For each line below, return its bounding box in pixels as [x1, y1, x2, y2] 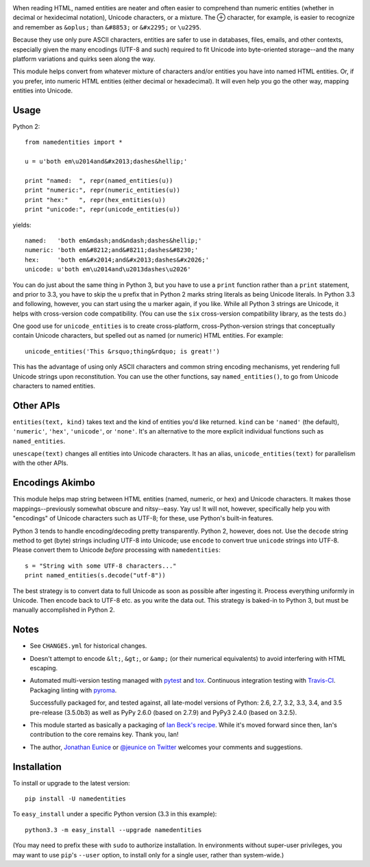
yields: [12, 221, 32, 229]
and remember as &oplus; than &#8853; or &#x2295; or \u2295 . [12, 23, 201, 31]
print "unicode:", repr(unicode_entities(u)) [25, 205, 181, 214]
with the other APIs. [12, 459, 69, 467]
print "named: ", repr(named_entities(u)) [25, 177, 173, 184]
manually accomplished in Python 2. [12, 606, 116, 614]
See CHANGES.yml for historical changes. [29, 642, 147, 650]
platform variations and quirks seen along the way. [12, 55, 156, 63]
